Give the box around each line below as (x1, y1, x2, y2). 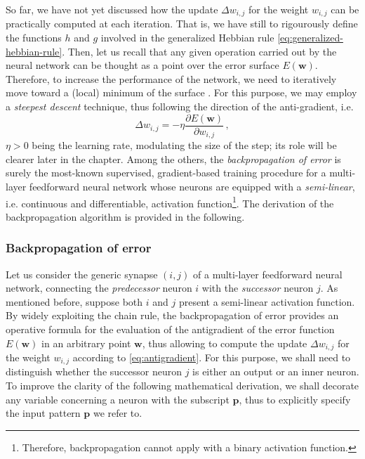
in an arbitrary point (41, 335, 131, 350)
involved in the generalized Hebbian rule (100, 30, 274, 45)
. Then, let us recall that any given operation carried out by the (62, 44, 337, 58)
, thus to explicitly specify (239, 392, 351, 406)
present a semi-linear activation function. (178, 294, 355, 309)
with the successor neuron (201, 280, 314, 295)
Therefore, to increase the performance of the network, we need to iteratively (6, 71, 337, 86)
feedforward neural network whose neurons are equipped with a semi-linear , (29, 179, 355, 193)
